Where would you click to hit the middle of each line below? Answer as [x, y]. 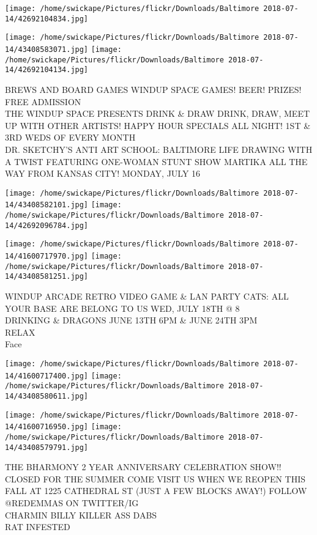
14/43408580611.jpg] [47, 396]
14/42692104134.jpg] [47, 70]
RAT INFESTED [38, 527]
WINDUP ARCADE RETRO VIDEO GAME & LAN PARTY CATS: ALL [147, 296]
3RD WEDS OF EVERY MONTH [70, 137]
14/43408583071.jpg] [47, 49]
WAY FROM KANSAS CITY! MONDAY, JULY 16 [103, 173]
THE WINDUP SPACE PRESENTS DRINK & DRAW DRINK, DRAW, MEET [158, 113]
